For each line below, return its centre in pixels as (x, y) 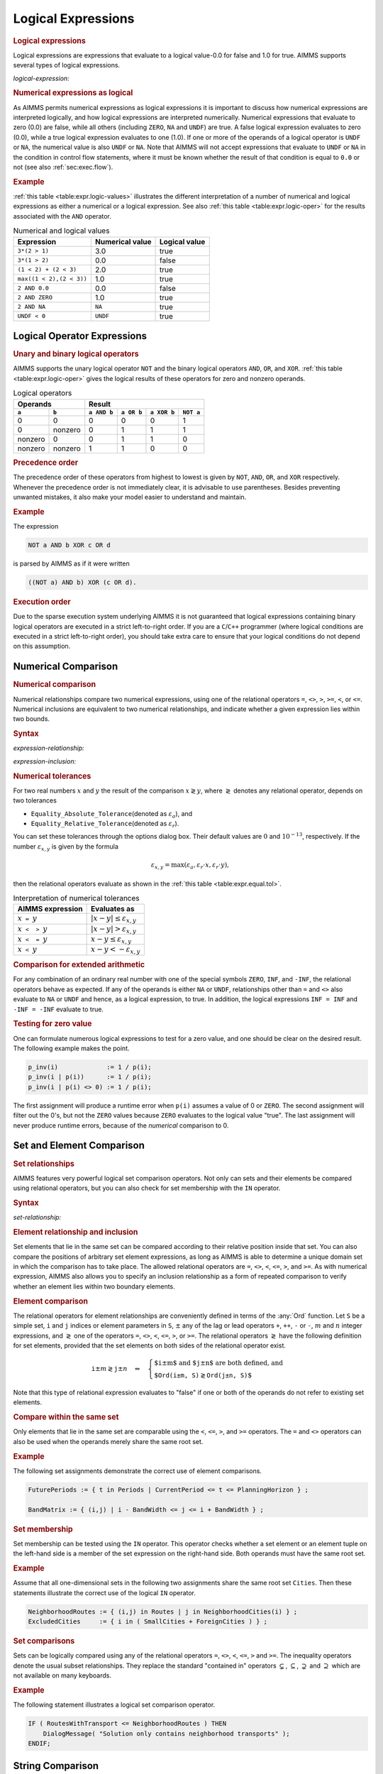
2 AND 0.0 (33, 288)
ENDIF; (39, 1743)
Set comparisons (44, 1641)
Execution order (42, 602)
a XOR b (162, 412)
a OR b (132, 412)
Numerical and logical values (61, 231)
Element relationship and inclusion (76, 1233)
